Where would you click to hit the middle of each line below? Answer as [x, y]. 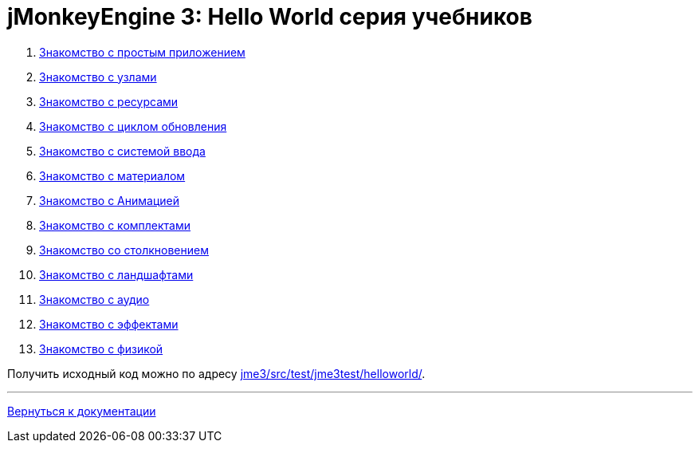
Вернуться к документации [82, 411]
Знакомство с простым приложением [142, 52]
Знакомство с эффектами [109, 324]
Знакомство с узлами [98, 77]
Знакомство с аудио [94, 299]
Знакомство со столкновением [124, 250]
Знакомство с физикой [101, 349]
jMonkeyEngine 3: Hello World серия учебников [270, 17]
